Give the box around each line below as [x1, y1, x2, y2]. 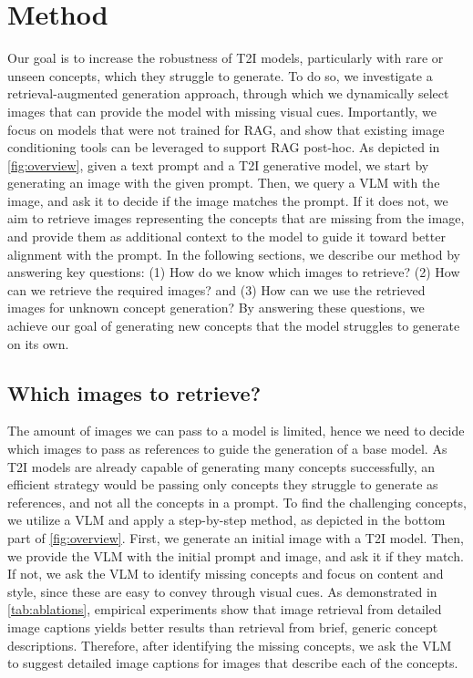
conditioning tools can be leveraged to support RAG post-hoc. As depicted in [7, 138, 440, 157]
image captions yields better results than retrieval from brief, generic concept [7, 617, 438, 636]
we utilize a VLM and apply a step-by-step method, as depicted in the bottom [7, 510, 446, 529]
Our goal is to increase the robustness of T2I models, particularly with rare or [7, 48, 444, 67]
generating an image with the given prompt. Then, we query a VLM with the [7, 173, 440, 192]
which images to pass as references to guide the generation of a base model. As [7, 439, 447, 458]
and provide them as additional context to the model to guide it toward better [7, 227, 446, 246]
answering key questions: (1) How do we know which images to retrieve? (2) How [7, 262, 460, 282]
